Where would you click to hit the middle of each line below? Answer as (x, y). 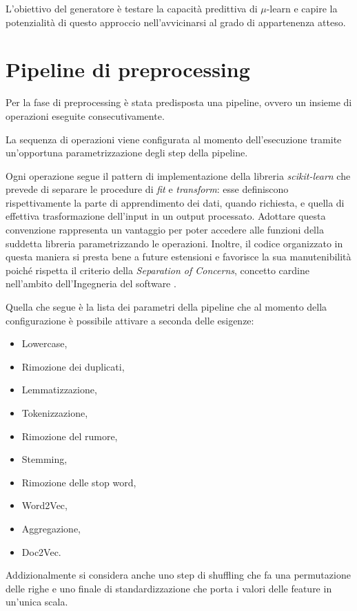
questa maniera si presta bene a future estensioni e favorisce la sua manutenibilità (178, 257)
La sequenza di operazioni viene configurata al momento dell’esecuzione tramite (174, 139)
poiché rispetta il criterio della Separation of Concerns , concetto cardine (157, 270)
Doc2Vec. (41, 551)
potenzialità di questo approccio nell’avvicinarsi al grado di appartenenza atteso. (176, 22)
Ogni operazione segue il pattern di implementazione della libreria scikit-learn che (178, 175)
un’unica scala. (37, 602)
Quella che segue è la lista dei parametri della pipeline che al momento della (166, 307)
